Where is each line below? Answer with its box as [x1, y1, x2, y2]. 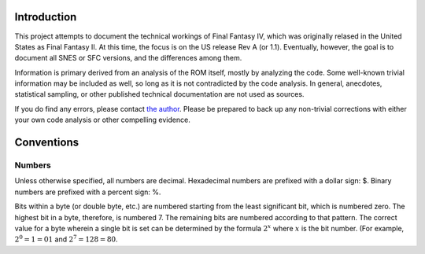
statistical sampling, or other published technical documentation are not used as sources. [14, 90, 305, 99]
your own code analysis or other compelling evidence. [14, 115, 190, 125]
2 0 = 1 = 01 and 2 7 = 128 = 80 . [14, 234, 118, 244]
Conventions [14, 136, 79, 149]
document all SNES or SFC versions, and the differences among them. [14, 53, 242, 63]
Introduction [14, 10, 77, 24]
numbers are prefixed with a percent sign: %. [14, 187, 161, 197]
